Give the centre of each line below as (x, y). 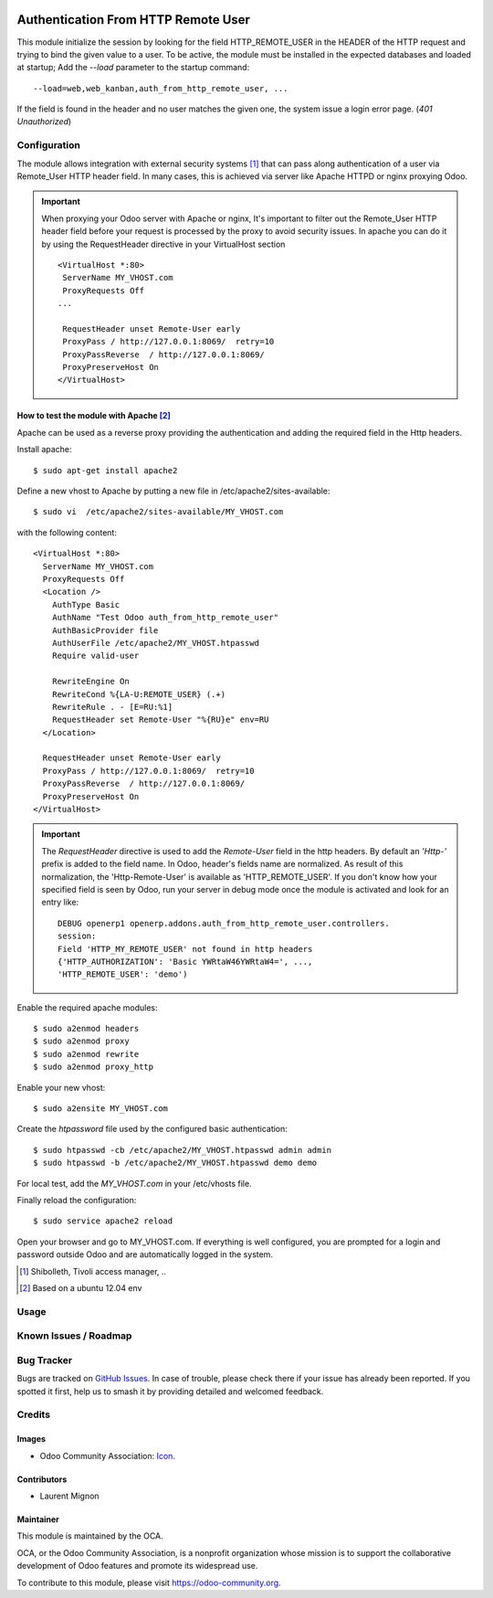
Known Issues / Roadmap (74, 1336)
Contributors (42, 1479)
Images (31, 1439)
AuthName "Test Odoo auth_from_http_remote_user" (165, 618)
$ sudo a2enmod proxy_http (94, 1067)
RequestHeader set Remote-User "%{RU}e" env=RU (160, 720)
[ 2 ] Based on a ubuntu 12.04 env (81, 1287)
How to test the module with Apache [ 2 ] (94, 416)
